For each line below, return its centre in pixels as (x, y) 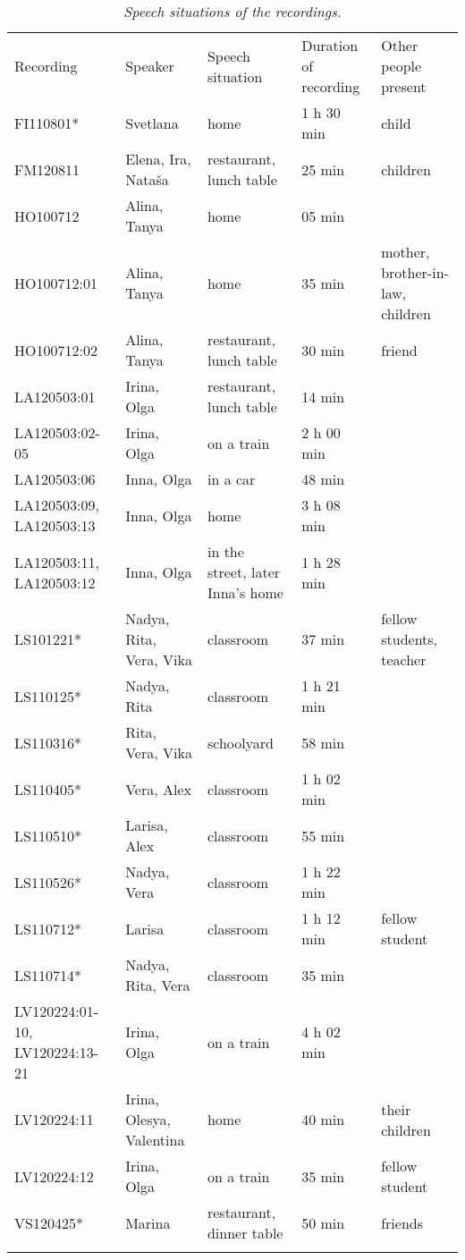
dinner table (245, 1233)
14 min (323, 396)
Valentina (155, 1140)
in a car (231, 479)
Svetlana (152, 123)
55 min (323, 835)
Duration (330, 45)
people (402, 66)
